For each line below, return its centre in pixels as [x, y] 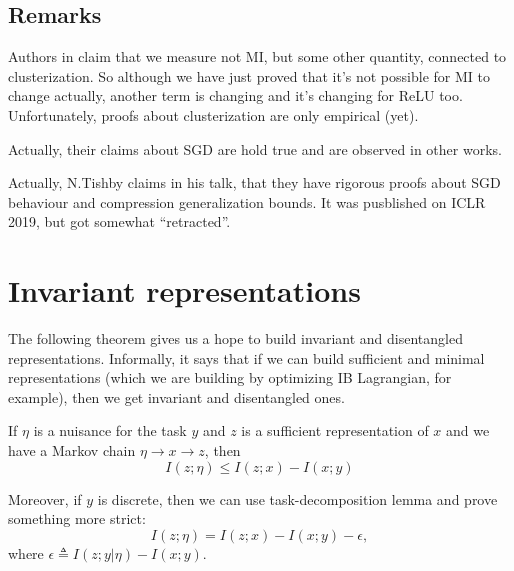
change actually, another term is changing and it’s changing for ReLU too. [235, 95]
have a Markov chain [72, 450]
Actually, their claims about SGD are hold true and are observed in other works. [255, 148]
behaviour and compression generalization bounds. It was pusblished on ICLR [247, 201]
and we [468, 430]
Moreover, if [45, 498]
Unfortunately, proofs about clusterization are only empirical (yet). [213, 114]
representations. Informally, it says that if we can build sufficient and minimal [246, 357]
